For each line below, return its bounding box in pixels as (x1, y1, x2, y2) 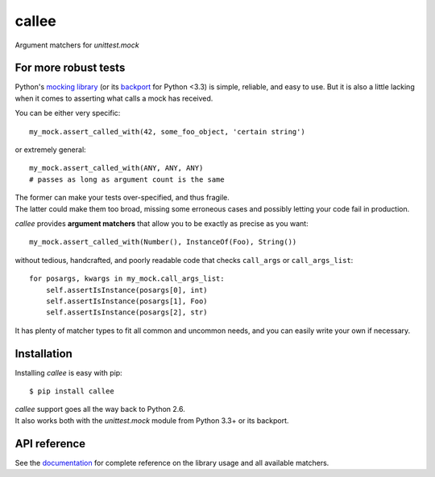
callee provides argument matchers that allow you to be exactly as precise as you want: (14, 218, 309, 228)
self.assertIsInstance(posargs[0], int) (45, 286, 209, 294)
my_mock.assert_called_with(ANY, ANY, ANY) (29, 163, 204, 173)
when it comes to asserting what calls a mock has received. (14, 93, 213, 103)
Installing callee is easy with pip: (14, 368, 122, 377)
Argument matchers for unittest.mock (14, 40, 140, 50)
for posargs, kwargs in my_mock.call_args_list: (29, 274, 225, 283)
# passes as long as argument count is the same (29, 175, 225, 184)
